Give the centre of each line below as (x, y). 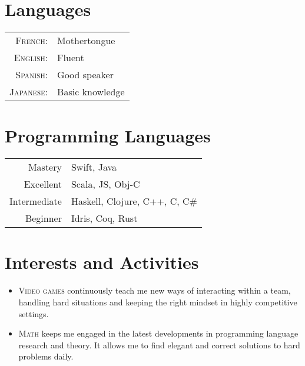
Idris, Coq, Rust (104, 218)
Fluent (71, 58)
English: (31, 58)
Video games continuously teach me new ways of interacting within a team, (155, 290)
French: (32, 41)
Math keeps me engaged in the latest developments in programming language (158, 333)
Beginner (43, 218)
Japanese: (29, 92)
